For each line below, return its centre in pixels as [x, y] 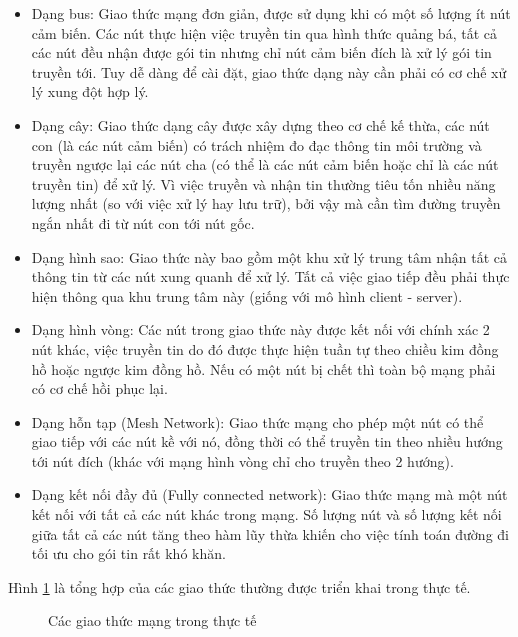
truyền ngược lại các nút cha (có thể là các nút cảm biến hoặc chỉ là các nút [265, 164]
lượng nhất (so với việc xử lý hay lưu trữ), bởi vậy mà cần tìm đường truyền [266, 203]
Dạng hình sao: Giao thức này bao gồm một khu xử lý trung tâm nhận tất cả [269, 256]
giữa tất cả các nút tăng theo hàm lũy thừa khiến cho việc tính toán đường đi [270, 533]
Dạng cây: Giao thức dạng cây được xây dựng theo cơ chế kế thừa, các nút [260, 124]
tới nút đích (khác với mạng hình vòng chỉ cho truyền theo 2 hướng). [242, 460]
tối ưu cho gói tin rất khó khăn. [128, 553]
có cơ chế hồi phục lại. [99, 388]
